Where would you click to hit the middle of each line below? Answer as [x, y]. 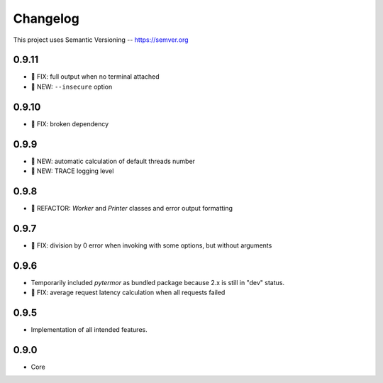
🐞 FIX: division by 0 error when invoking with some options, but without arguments [151, 245]
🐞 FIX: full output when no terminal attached [95, 77]
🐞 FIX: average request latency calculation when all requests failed [128, 293]
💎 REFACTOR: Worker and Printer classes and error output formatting [132, 208]
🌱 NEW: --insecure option [72, 87]
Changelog [46, 18]
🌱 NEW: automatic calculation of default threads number [113, 161]
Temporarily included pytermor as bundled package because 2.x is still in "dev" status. [158, 282]
